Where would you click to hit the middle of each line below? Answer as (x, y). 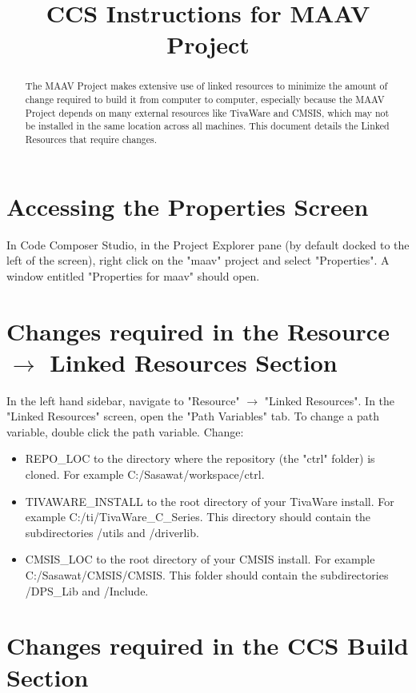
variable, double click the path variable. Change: (125, 431)
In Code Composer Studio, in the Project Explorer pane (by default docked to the (208, 244)
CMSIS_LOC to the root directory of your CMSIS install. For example (200, 559)
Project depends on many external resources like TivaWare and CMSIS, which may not (207, 112)
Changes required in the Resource (198, 331)
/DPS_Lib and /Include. (87, 590)
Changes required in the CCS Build (208, 645)
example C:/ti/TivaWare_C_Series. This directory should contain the (198, 517)
